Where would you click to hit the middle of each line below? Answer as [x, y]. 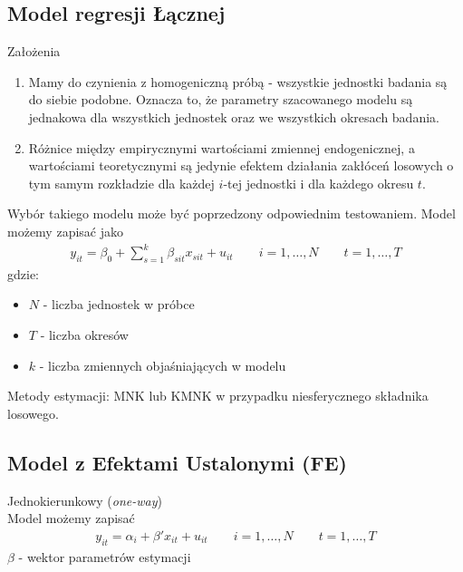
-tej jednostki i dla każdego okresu [318, 183]
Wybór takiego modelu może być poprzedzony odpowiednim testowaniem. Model [231, 213]
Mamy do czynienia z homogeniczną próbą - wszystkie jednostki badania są [238, 81]
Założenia [34, 51]
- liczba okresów [84, 335]
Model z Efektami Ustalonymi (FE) [177, 462]
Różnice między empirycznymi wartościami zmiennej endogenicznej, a [222, 147]
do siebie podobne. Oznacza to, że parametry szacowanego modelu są [221, 99]
